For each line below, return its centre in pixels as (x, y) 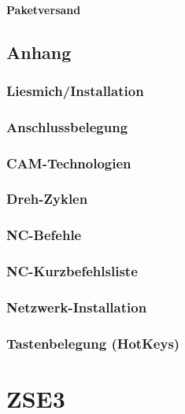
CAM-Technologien (69, 163)
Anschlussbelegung (67, 126)
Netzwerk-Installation (77, 307)
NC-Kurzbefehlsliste (72, 271)
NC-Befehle (44, 235)
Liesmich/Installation (75, 90)
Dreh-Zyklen (47, 199)
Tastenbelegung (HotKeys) (93, 343)
